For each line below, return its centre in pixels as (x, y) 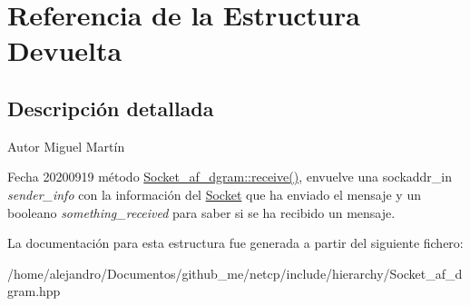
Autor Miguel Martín (66, 146)
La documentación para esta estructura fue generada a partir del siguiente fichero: (235, 243)
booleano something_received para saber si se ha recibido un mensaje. (201, 212)
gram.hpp (34, 291)
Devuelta (65, 50)
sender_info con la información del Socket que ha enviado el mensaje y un (214, 194)
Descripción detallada (111, 108)
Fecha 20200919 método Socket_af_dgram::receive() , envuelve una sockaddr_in (230, 177)
